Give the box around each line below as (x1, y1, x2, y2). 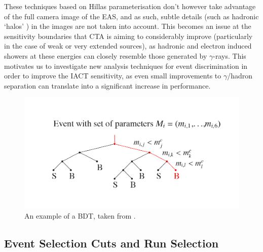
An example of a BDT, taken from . (24, 210, 136, 221)
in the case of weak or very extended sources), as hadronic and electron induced (4, 40, 252, 51)
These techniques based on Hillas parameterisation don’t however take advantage (4, 1, 256, 11)
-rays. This (213, 50, 246, 61)
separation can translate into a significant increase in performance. (4, 80, 211, 91)
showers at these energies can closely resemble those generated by (4, 50, 207, 61)
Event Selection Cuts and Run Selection (4, 235, 219, 250)
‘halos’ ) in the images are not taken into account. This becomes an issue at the (4, 21, 251, 31)
